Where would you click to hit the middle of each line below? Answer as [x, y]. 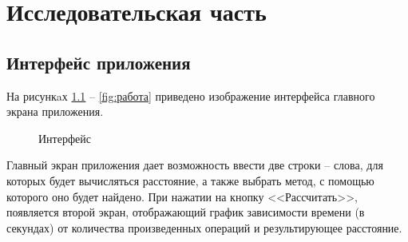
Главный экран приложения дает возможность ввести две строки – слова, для [195, 165]
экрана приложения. [55, 111]
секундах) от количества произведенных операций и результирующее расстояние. [204, 227]
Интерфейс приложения [99, 62]
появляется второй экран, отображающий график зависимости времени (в [186, 212]
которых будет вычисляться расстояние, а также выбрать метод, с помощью [190, 180]
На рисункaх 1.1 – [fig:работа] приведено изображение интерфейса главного [191, 95]
